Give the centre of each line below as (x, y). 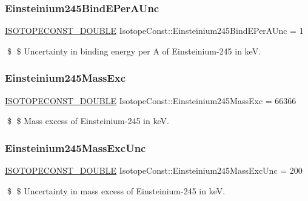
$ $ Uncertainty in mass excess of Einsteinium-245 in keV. (116, 190)
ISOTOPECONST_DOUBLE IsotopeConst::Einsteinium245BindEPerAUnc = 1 (154, 31)
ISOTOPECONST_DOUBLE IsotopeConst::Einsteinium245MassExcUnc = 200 (154, 170)
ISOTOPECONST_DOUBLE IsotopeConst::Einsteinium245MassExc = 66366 (151, 100)
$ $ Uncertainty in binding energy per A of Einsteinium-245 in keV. (134, 51)
